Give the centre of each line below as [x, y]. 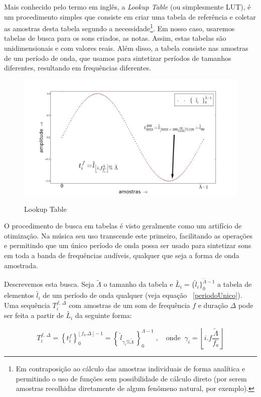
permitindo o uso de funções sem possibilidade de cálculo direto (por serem [131, 378]
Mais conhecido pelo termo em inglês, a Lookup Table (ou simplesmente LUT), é [127, 7]
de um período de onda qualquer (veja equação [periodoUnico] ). [143, 295]
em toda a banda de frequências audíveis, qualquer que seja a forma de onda [122, 255]
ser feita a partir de [34, 315]
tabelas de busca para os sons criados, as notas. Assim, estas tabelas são [115, 38]
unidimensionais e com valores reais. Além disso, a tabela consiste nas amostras [126, 48]
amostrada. [21, 265]
